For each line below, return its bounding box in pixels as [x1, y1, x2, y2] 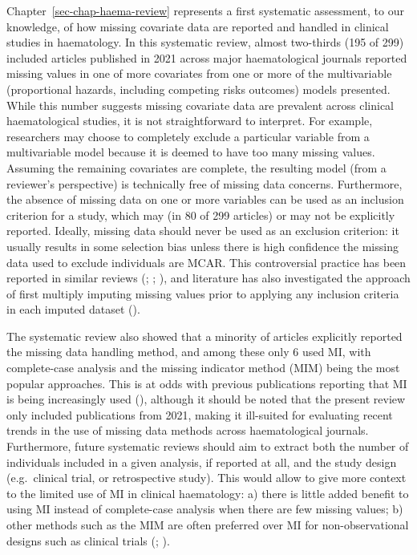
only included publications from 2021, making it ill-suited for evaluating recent [6, 406, 393, 423]
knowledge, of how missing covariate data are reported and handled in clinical [6, 18, 389, 34]
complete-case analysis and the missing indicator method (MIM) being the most [6, 359, 400, 376]
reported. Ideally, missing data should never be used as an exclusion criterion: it [6, 222, 399, 239]
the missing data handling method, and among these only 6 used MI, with [6, 343, 371, 360]
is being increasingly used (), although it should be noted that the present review [6, 391, 406, 407]
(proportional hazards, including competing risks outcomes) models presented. [6, 80, 391, 97]
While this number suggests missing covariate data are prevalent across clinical [6, 96, 394, 113]
